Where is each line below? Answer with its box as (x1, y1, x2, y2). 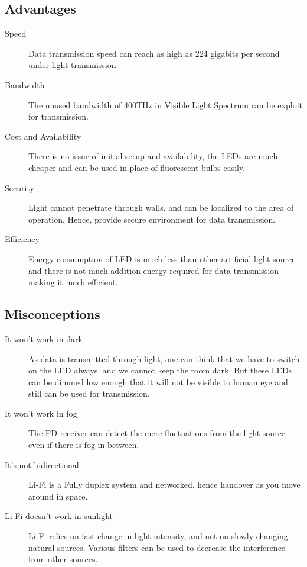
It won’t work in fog (5, 407, 77, 419)
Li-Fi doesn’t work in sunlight (5, 510, 113, 522)
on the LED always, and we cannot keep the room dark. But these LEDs (28, 364, 292, 376)
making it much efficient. (28, 276, 118, 288)
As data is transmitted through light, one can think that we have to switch (28, 352, 300, 365)
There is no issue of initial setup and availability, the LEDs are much (28, 150, 278, 162)
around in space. (28, 489, 88, 502)
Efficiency (5, 233, 40, 245)
